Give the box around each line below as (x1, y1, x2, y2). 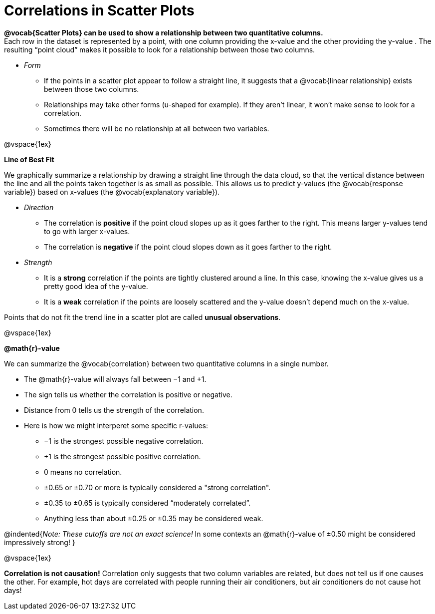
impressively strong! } (4, 538, 75, 547)
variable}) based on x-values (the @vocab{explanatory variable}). (4, 187, 220, 196)
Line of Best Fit (4, 155, 54, 164)
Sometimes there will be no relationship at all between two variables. (44, 124, 269, 133)
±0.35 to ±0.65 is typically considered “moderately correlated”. (44, 498, 251, 507)
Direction (24, 203, 54, 212)
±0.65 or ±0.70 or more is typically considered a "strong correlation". (44, 483, 271, 492)
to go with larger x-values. (44, 227, 130, 236)
